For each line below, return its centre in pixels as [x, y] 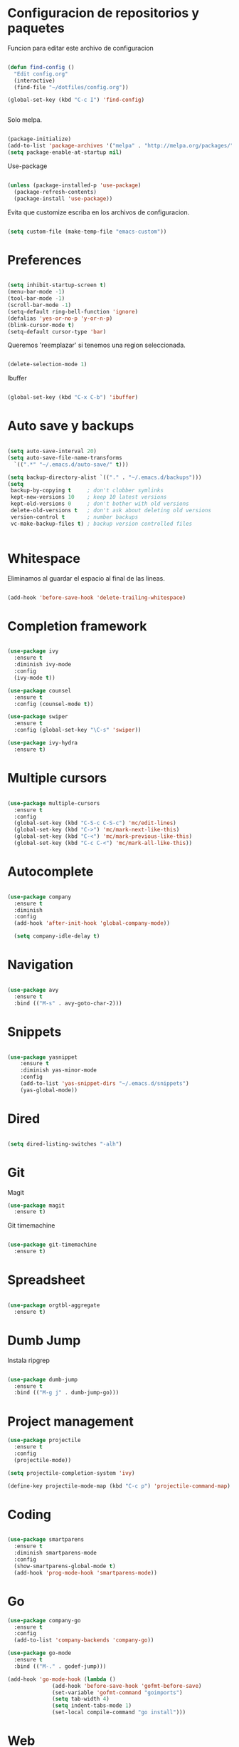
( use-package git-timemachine [52, 1245]
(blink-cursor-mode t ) [41, 325]
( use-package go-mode [39, 1653]
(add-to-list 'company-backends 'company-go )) [84, 1640]
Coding [30, 1514]
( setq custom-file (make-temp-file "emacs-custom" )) [87, 232]
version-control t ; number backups [74, 517]
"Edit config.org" [41, 74]
